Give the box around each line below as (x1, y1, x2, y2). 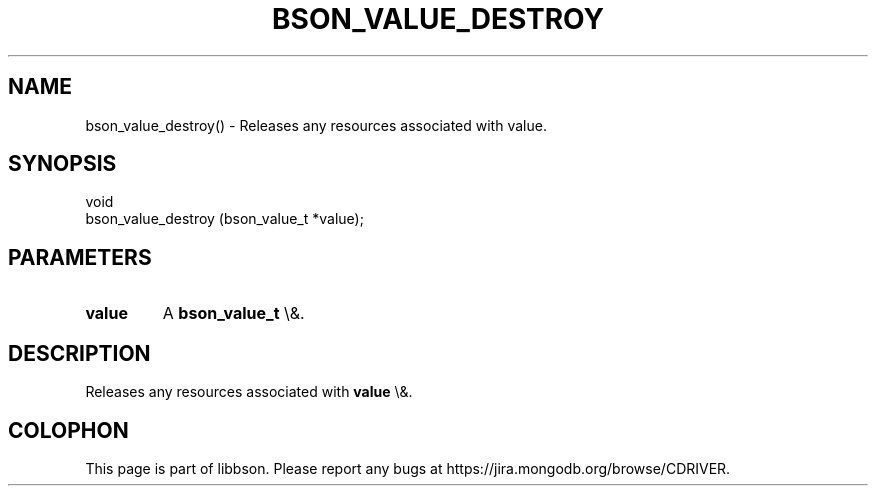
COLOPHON (8, 417, 129, 443)
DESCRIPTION (8, 340, 151, 366)
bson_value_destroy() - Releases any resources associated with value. (85, 116, 547, 134)
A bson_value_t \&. (162, 303, 305, 324)
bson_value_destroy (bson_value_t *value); (85, 210, 364, 228)
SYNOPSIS (8, 151, 117, 177)
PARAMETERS (8, 244, 152, 270)
